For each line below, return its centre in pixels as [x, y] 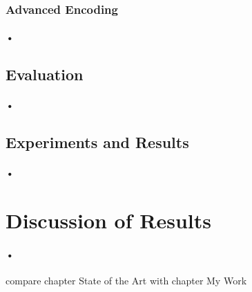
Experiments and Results [97, 142]
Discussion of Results [108, 220]
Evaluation [45, 74]
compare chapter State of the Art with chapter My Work [126, 281]
